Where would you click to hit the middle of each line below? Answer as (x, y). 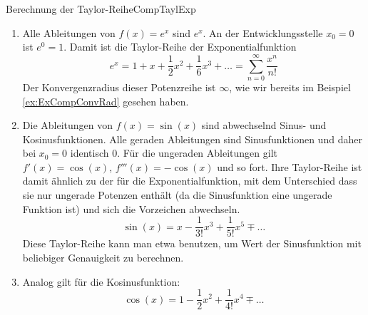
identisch (90, 153)
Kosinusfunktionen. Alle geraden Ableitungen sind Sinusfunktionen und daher (192, 139)
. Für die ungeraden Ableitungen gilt (197, 153)
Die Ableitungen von (68, 125)
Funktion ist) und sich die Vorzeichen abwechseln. (131, 208)
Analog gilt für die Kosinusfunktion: (101, 281)
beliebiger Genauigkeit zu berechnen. (103, 257)
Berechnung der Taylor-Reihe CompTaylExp (101, 9)
